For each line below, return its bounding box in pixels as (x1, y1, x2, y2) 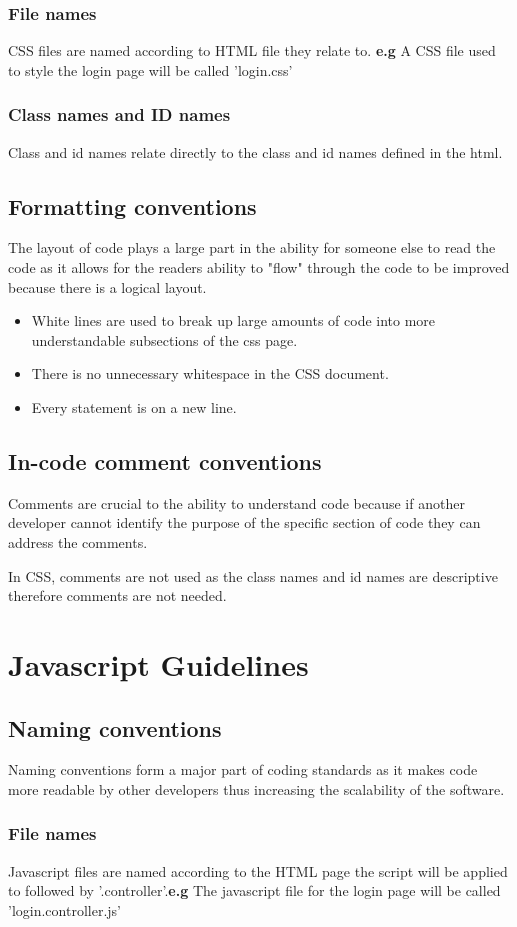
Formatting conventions (8, 190, 257, 221)
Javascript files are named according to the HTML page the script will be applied (8, 860, 508, 881)
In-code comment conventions (8, 445, 322, 476)
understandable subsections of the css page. (31, 329, 298, 350)
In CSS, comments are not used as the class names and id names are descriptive (8, 565, 498, 586)
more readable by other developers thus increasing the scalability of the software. (8, 778, 505, 799)
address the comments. (8, 531, 148, 552)
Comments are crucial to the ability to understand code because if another (8, 492, 465, 513)
